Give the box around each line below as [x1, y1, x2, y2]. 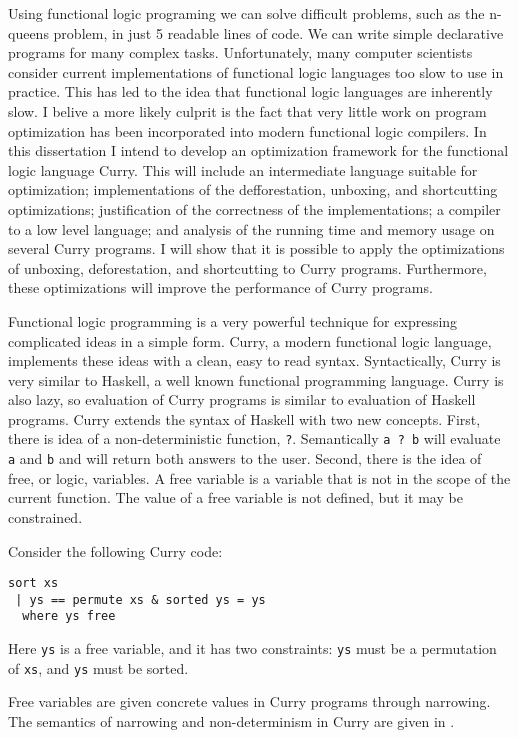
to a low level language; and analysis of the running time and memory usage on [8, 218, 495, 239]
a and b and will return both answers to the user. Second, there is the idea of [8, 448, 482, 469]
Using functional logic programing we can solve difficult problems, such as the [8, 3, 485, 23]
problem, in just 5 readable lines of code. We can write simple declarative [53, 22, 504, 43]
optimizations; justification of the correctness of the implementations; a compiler [8, 198, 501, 219]
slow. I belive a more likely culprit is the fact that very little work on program [8, 100, 487, 121]
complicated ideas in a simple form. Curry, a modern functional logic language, [8, 330, 492, 351]
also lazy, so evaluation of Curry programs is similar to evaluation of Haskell [8, 389, 476, 410]
